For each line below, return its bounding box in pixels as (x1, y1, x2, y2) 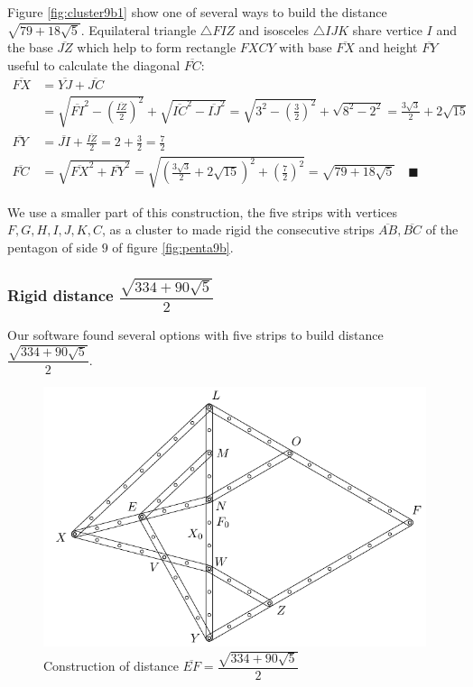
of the (425, 220, 459, 239)
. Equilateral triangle (80, 20, 197, 39)
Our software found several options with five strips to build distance (7, 325, 384, 344)
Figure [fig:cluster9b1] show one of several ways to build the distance (7, 3, 387, 21)
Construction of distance (43, 656, 179, 675)
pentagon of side (7, 237, 98, 256)
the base (7, 38, 53, 57)
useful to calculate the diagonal (7, 55, 181, 74)
